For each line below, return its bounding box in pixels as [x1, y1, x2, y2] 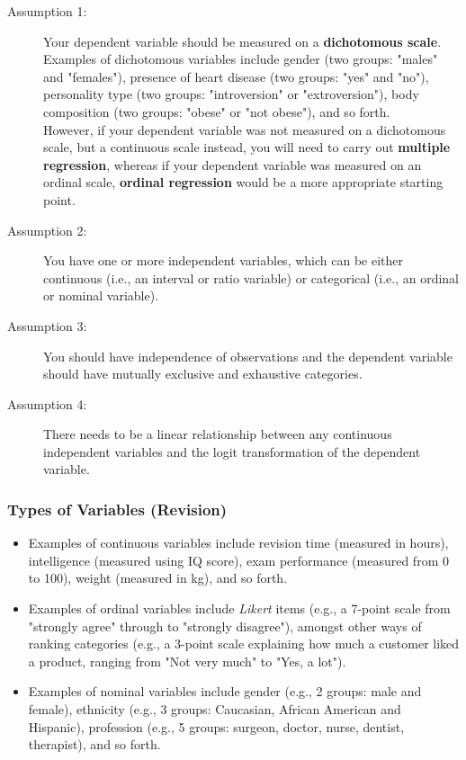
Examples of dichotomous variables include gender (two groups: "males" [43, 49, 438, 68]
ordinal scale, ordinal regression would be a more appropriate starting [43, 173, 444, 192]
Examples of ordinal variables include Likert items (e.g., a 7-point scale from [28, 599, 451, 618]
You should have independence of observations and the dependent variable [43, 346, 453, 365]
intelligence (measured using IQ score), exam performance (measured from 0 [28, 550, 449, 569]
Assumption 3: [7, 316, 87, 335]
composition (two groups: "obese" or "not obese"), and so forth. [43, 102, 390, 121]
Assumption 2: [7, 220, 87, 239]
